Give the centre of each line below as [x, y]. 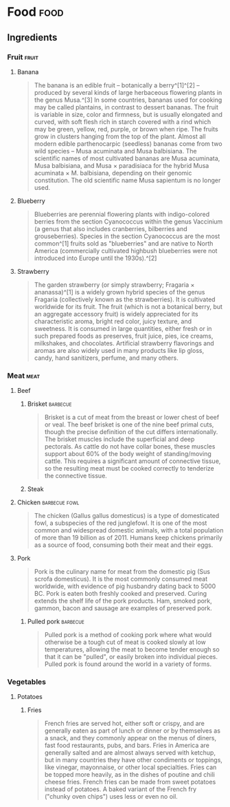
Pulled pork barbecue [56, 622]
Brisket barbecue [49, 404]
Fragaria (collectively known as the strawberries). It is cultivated [125, 299]
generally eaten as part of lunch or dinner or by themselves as [133, 731]
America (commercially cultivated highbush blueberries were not [126, 250]
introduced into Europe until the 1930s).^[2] [95, 258]
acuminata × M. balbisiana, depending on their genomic [113, 173]
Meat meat [24, 376]
